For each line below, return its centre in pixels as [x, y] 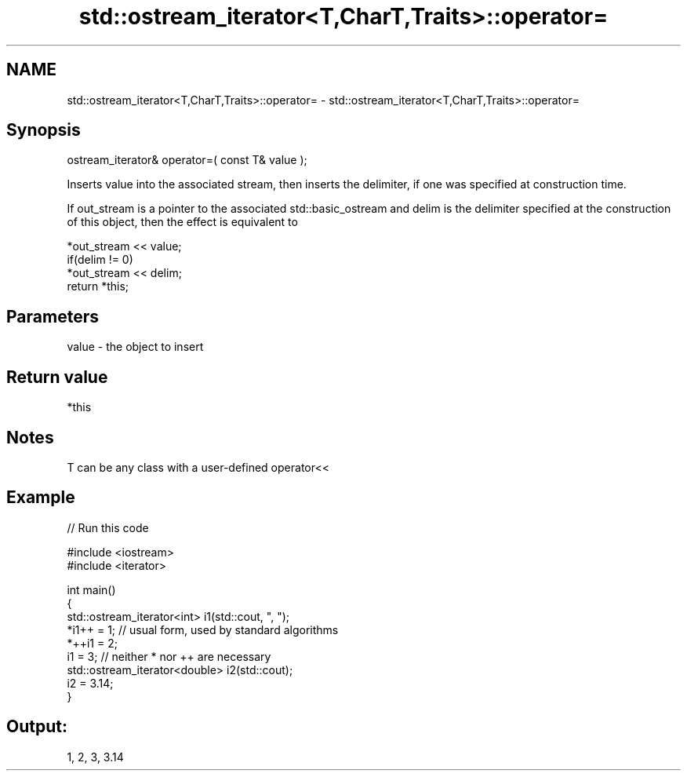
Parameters [53, 316]
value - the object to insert [135, 347]
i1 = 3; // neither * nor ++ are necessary [169, 656]
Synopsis [44, 130]
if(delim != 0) [100, 260]
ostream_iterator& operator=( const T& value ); [187, 160]
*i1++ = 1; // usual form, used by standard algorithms [203, 629]
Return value [57, 377]
